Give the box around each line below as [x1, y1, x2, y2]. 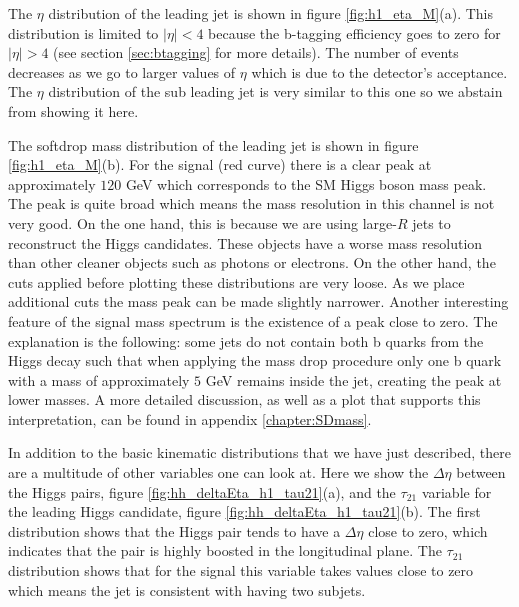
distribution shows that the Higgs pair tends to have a [8, 520, 341, 541]
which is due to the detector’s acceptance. [251, 61, 508, 82]
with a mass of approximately [8, 369, 190, 390]
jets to [412, 212, 451, 233]
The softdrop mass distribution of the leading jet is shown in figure [8, 134, 419, 155]
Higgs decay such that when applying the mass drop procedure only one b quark [8, 350, 502, 371]
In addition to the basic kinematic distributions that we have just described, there [8, 442, 511, 463]
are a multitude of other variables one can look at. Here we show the [8, 462, 429, 483]
